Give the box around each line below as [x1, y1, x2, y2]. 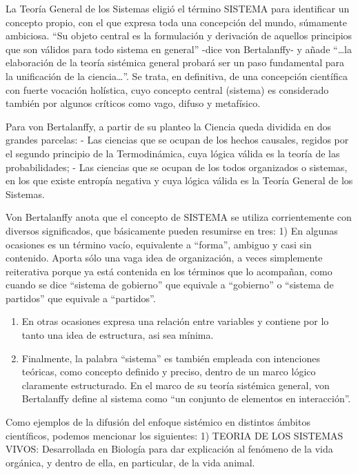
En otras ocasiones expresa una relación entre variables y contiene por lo [21, 314, 329, 328]
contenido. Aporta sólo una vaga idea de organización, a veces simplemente [6, 250, 323, 265]
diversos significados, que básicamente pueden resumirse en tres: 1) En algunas [6, 223, 338, 237]
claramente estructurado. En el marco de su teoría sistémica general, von [21, 377, 330, 392]
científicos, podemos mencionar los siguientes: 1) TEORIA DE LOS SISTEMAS [6, 428, 344, 442]
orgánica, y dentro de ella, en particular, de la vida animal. [6, 455, 255, 469]
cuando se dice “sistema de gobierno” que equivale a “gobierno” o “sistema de [6, 277, 334, 292]
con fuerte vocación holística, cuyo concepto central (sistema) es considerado [6, 82, 329, 97]
